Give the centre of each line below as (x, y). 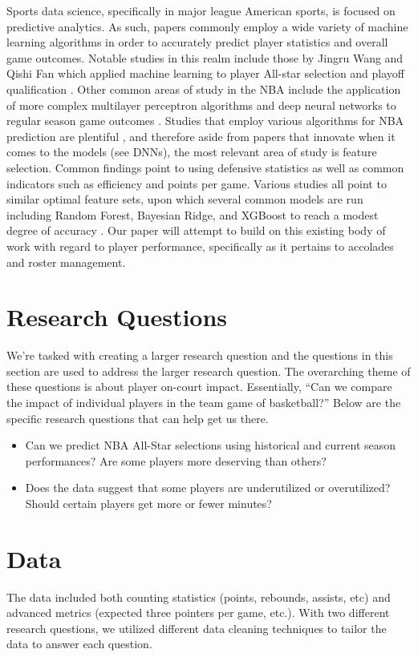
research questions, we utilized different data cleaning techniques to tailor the (197, 628)
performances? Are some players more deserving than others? (176, 460)
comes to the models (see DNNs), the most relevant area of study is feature (192, 152)
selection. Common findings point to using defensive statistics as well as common (205, 167)
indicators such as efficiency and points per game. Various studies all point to (197, 183)
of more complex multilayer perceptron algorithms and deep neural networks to (201, 105)
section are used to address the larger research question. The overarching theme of (209, 371)
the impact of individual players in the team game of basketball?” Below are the (204, 402)
